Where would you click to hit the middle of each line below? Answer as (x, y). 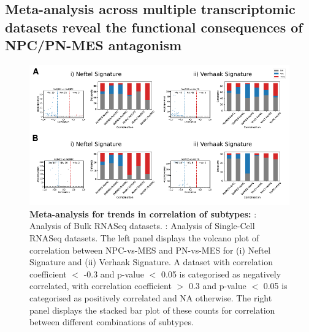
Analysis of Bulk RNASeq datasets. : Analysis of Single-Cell (142, 226)
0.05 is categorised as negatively (221, 274)
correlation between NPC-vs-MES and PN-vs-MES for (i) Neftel (150, 250)
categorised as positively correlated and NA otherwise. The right (151, 298)
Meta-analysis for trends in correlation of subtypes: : (143, 213)
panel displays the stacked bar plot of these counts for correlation (152, 310)
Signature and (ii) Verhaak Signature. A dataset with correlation (151, 262)
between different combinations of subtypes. (112, 322)
